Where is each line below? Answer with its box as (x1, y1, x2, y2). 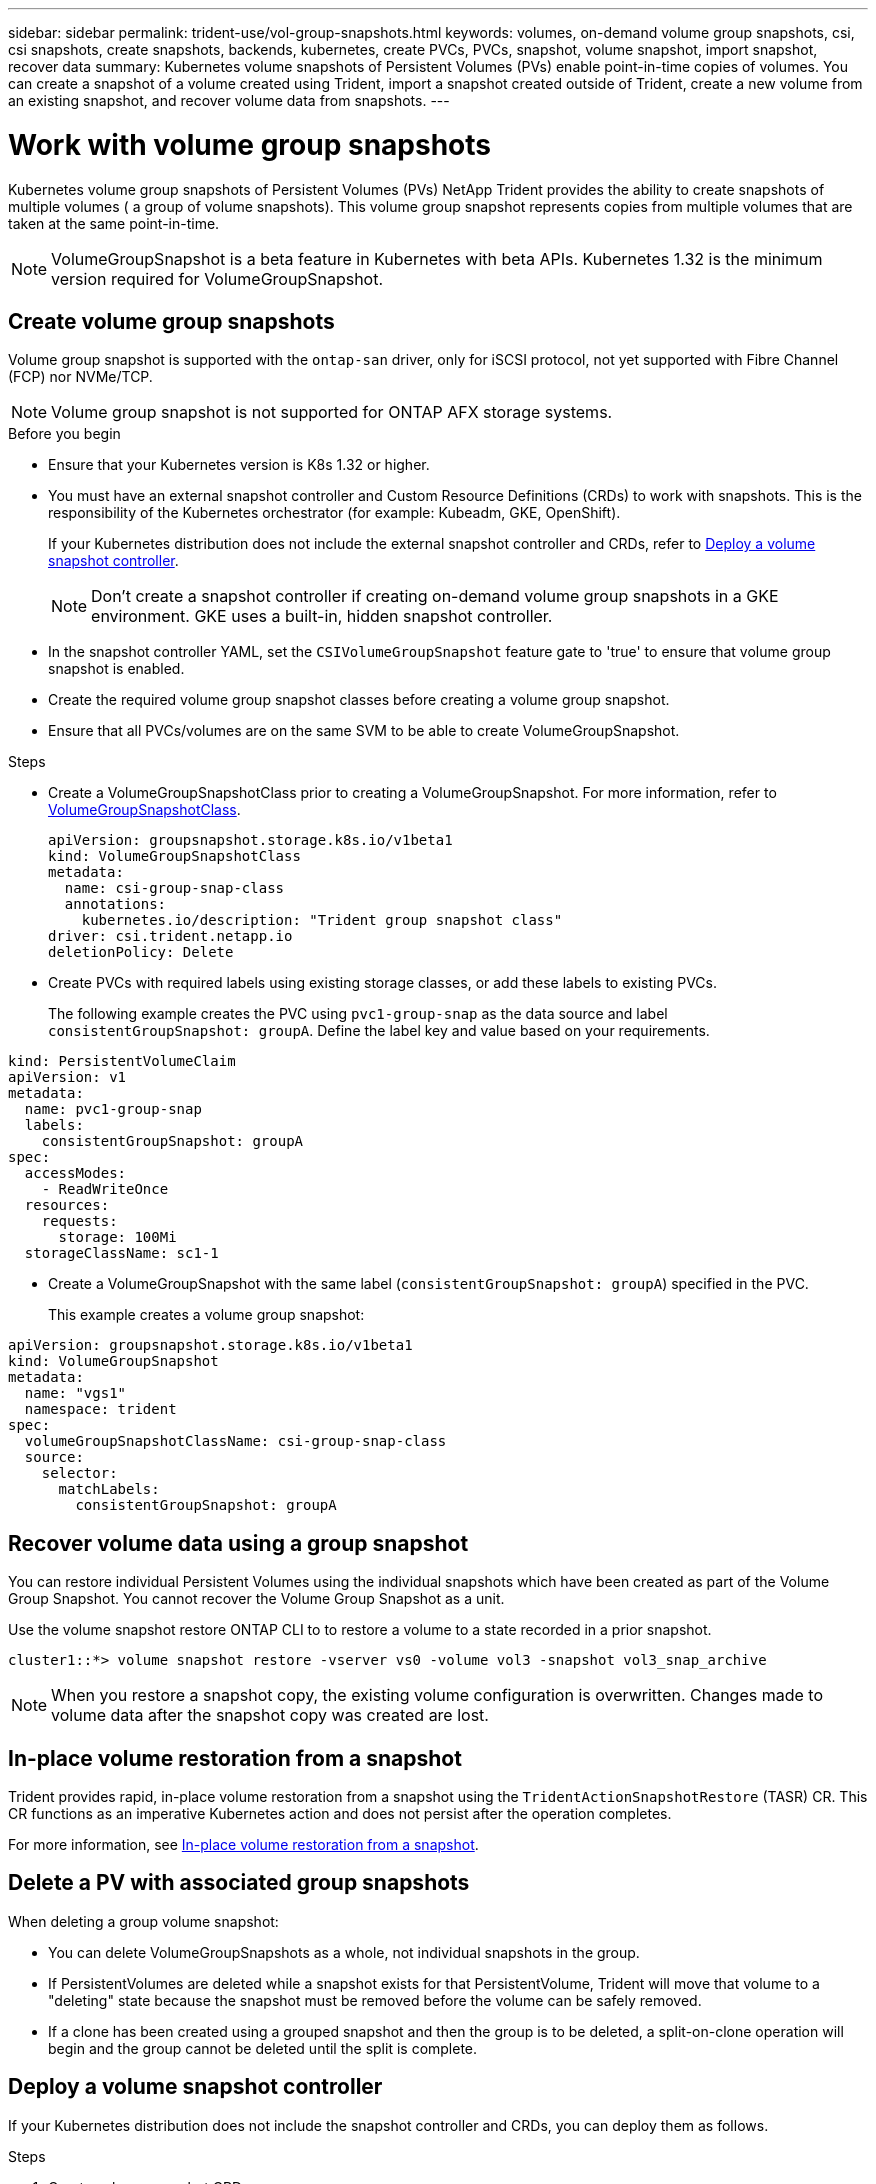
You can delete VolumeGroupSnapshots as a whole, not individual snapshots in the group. (48, 1943, 640, 1961)
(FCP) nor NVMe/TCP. (8, 368, 153, 386)
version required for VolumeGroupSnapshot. (51, 268, 384, 289)
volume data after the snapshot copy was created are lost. (51, 1705, 489, 1726)
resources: (24, 1197, 110, 1214)
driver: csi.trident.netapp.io (48, 928, 293, 945)
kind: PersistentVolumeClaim (8, 1053, 236, 1070)
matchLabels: (58, 1481, 160, 1498)
